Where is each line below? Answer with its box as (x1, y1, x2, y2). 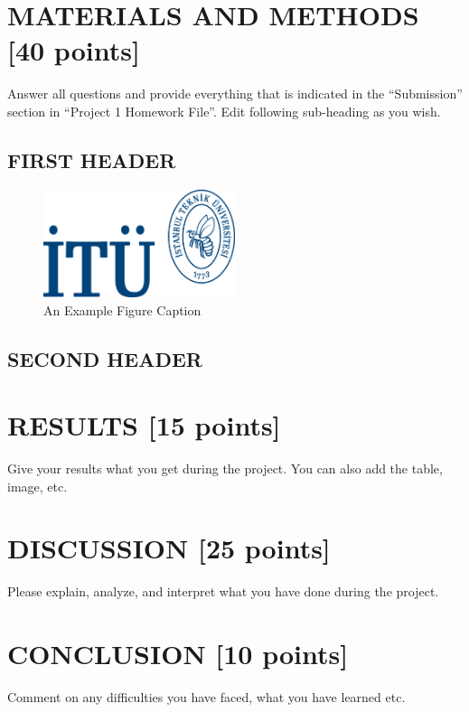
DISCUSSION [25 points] (7, 529, 331, 567)
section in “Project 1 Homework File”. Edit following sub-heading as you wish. (7, 101, 441, 120)
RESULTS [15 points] (7, 407, 281, 444)
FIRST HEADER (7, 145, 176, 173)
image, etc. (7, 476, 68, 495)
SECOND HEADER (7, 344, 202, 372)
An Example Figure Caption (43, 300, 202, 319)
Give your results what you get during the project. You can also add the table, (7, 459, 443, 478)
